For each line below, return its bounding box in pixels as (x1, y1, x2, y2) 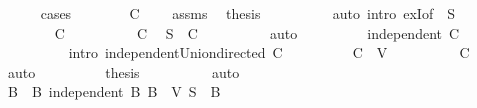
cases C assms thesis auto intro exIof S (40, 3, 455, 23)
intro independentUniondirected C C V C (68, 42, 470, 63)
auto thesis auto (7, 61, 240, 82)
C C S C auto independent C (54, 22, 460, 43)
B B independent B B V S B (7, 81, 221, 102)
